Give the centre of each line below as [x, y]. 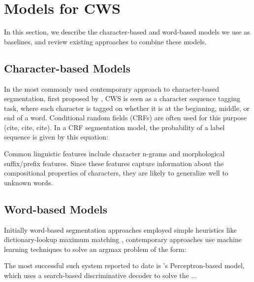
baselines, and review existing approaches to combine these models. [105, 41]
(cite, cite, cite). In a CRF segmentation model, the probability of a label [114, 127]
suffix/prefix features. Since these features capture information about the [114, 163]
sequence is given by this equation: [56, 137]
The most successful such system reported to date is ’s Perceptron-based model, [124, 265]
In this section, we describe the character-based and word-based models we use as [127, 32]
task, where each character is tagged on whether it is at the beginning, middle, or [127, 108]
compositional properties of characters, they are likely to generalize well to [116, 173]
